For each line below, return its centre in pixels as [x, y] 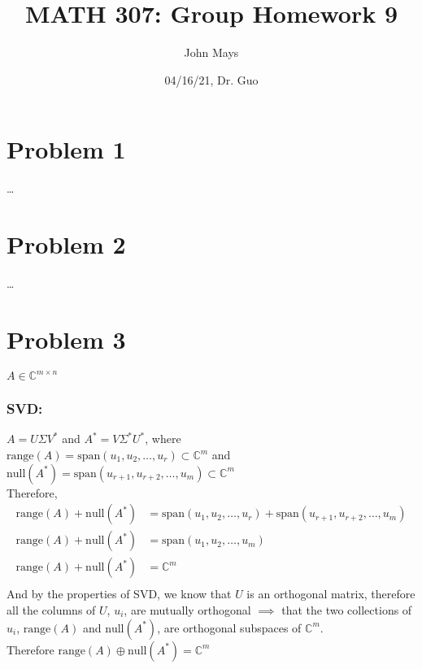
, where [163, 439]
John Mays [211, 52]
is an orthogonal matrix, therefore [331, 594]
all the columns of [51, 609]
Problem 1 [66, 149]
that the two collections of [347, 609]
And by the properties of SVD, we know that [119, 594]
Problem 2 [66, 244]
